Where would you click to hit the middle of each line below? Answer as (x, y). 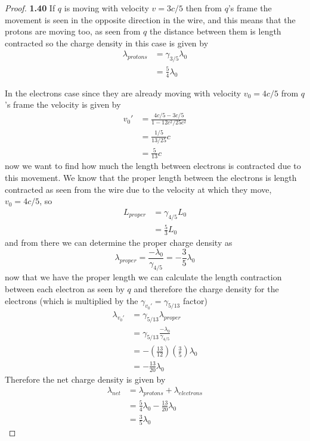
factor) (195, 300)
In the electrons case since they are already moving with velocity (123, 93)
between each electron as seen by (65, 289)
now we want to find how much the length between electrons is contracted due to (153, 166)
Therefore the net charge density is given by (85, 379)
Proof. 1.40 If (30, 8)
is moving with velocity (106, 8)
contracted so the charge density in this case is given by (107, 43)
